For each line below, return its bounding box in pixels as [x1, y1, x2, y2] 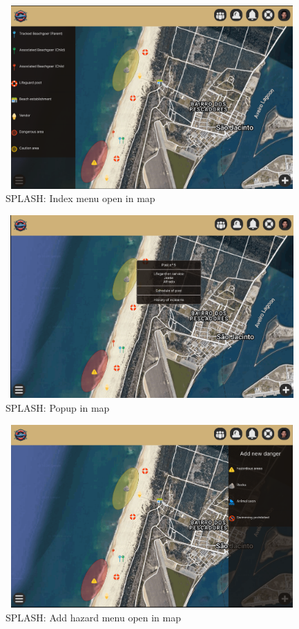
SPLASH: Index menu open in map [6, 191, 155, 206]
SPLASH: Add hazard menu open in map [6, 610, 182, 624]
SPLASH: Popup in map [6, 400, 110, 414]
